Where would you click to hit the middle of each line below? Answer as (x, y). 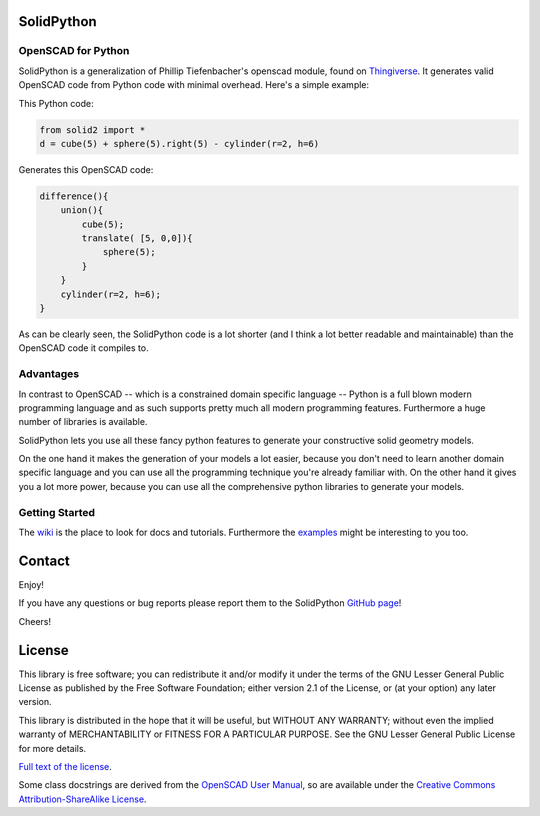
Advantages (49, 374)
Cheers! (35, 621)
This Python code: (56, 103)
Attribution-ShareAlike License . (82, 799)
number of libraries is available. (83, 422)
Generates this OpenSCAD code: (86, 169)
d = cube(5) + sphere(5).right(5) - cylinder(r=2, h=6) (179, 143)
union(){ (82, 210)
